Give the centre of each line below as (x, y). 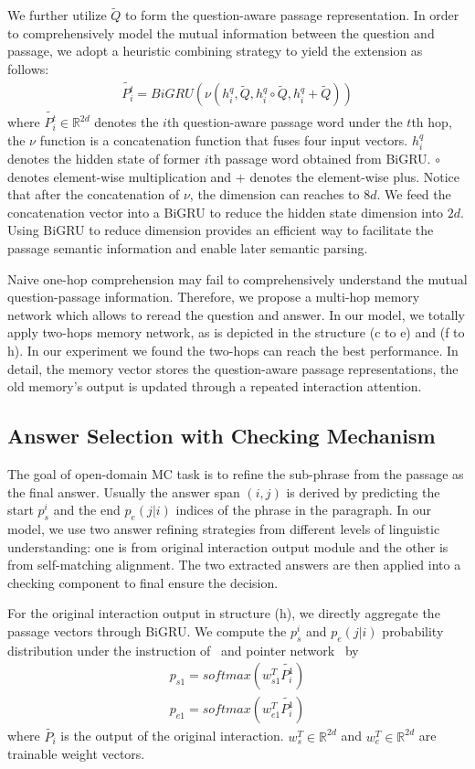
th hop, (432, 122)
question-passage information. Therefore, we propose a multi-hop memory (214, 297)
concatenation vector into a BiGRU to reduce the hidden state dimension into (226, 212)
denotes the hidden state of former (104, 159)
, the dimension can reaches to (274, 194)
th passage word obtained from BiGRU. (320, 159)
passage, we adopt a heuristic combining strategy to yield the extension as (215, 51)
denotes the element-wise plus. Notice (355, 176)
